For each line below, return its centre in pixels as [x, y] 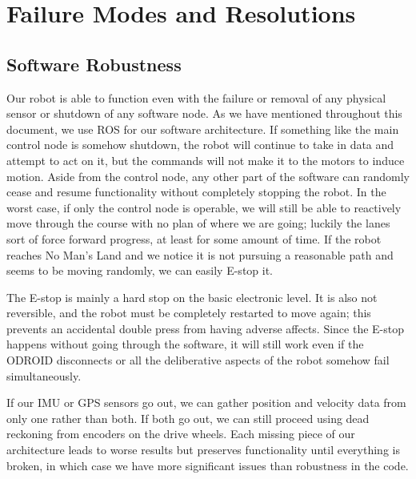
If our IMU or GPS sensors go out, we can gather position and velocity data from [206, 403]
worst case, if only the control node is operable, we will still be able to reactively [204, 207]
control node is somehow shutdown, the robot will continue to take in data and [200, 145]
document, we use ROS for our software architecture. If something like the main [203, 129]
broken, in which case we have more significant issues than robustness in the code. [208, 465]
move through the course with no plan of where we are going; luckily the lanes [198, 223]
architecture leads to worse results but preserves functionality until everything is [203, 450]
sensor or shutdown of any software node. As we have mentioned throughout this [204, 113]
